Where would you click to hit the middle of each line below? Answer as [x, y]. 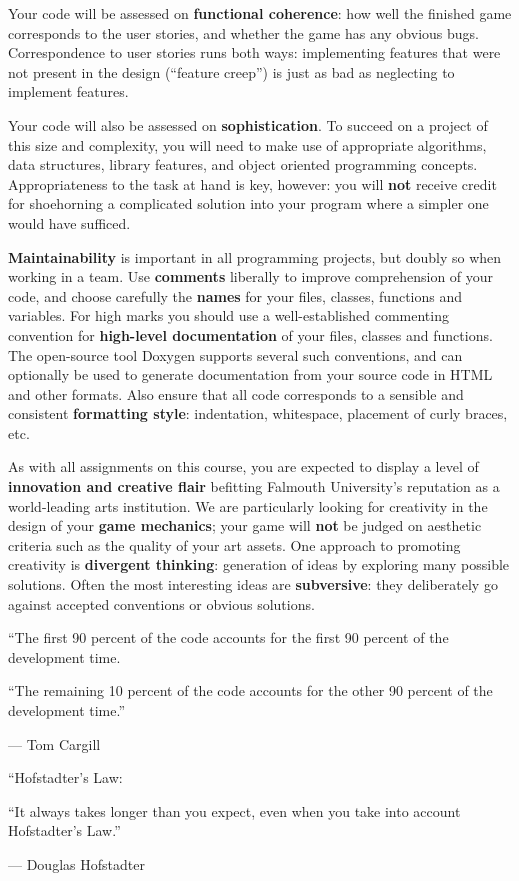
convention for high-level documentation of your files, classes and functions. [250, 334]
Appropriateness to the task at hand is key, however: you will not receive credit [252, 183]
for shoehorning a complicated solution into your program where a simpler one [248, 203]
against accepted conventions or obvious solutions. [161, 603]
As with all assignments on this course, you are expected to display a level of [243, 466]
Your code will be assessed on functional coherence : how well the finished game [260, 13]
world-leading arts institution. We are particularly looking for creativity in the [248, 505]
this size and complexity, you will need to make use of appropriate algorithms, [247, 144]
